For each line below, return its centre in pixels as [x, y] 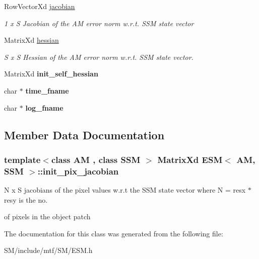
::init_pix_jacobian [78, 171]
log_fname [44, 107]
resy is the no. [26, 199]
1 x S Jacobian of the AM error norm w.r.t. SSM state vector [99, 23]
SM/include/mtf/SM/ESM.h [48, 250]
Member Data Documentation [84, 135]
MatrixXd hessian [31, 40]
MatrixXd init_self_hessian [51, 74]
